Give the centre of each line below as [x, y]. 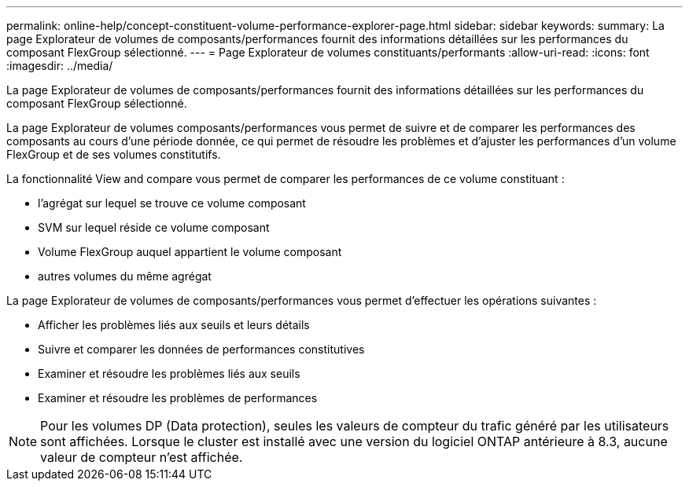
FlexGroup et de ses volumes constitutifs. [114, 154]
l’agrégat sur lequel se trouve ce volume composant [172, 203]
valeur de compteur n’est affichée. [142, 457]
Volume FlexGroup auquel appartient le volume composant [190, 252]
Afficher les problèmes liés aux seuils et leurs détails [174, 325]
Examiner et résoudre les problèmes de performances [178, 398]
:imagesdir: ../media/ [60, 66]
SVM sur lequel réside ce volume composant [154, 227]
